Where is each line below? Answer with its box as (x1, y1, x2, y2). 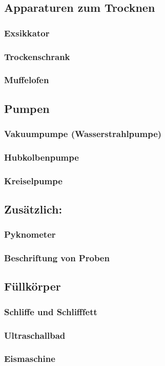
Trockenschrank (4, 50, 70, 63)
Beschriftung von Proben (4, 252, 110, 264)
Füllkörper (4, 278, 61, 294)
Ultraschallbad (4, 329, 66, 341)
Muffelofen (4, 73, 49, 86)
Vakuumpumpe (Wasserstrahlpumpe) (4, 127, 162, 140)
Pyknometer (4, 228, 56, 241)
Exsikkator (4, 26, 50, 39)
